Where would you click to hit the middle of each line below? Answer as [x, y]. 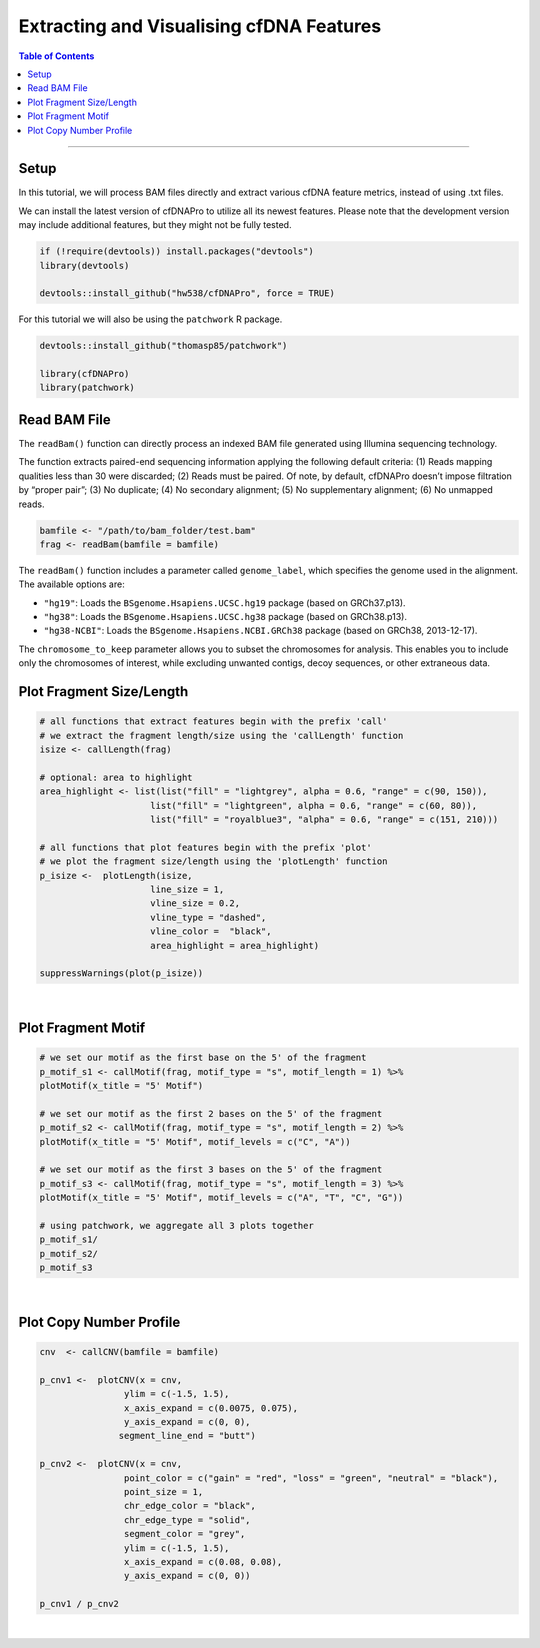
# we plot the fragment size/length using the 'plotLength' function [213, 861]
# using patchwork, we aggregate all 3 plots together [176, 1225]
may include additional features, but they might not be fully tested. [155, 225]
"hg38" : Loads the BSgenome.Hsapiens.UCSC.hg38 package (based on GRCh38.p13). [225, 617]
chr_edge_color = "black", [190, 1506]
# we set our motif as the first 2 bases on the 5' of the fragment [211, 1113]
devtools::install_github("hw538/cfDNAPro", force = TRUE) [187, 293]
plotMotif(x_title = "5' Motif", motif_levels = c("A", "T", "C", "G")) [221, 1198]
